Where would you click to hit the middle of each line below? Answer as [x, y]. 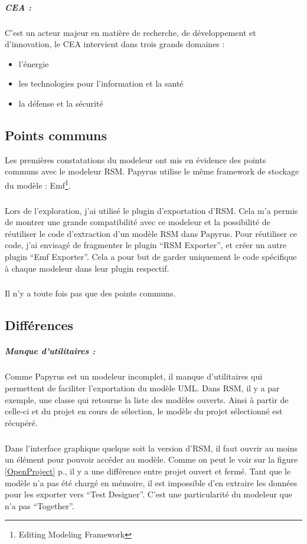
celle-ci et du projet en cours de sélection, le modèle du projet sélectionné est [144, 411]
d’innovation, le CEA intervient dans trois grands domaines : [115, 44]
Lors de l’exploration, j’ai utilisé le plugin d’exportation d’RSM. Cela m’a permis [151, 210]
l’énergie [34, 63]
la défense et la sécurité [61, 103]
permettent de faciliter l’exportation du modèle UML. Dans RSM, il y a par [142, 388]
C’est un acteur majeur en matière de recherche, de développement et [130, 32]
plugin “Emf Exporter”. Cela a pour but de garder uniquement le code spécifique [151, 256]
